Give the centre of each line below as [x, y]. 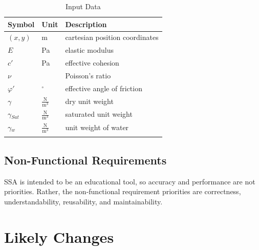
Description [86, 24]
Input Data [83, 6]
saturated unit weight [99, 114]
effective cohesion [92, 63]
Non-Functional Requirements [85, 160]
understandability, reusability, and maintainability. [83, 201]
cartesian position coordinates [112, 37]
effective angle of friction [104, 88]
